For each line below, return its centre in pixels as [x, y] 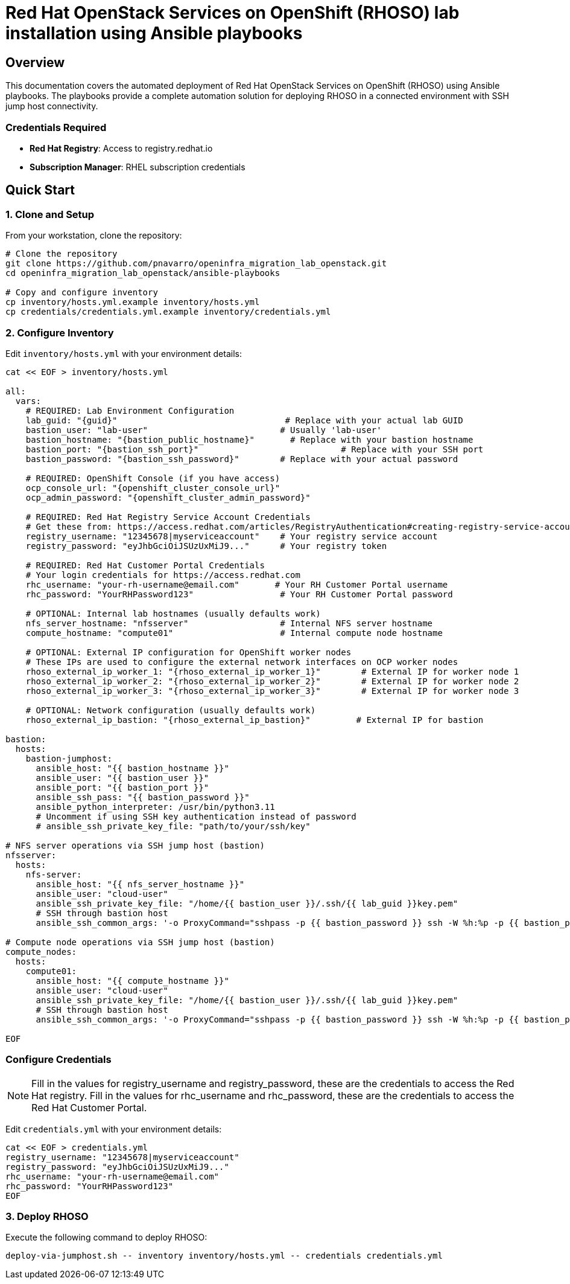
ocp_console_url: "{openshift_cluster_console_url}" [153, 488]
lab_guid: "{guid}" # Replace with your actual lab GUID [244, 420]
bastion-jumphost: [69, 758]
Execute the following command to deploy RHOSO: [106, 1237]
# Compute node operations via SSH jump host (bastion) [140, 942]
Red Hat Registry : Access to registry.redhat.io [121, 148]
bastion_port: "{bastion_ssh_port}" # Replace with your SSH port [255, 449]
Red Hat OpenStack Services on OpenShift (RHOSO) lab [233, 13]
